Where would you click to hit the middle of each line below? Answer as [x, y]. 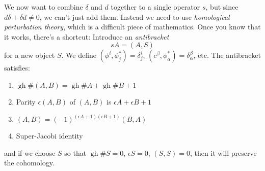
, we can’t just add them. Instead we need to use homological [135, 16]
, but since [222, 7]
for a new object [30, 55]
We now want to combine [44, 7]
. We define [79, 55]
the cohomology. [29, 163]
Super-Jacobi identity [49, 135]
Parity [26, 101]
